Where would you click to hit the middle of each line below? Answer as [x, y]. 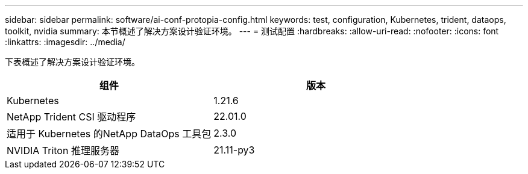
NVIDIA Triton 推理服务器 [63, 151]
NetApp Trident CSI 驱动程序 [71, 117]
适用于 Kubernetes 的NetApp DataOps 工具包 [109, 134]
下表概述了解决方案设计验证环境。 [72, 62]
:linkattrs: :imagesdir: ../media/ [65, 42]
